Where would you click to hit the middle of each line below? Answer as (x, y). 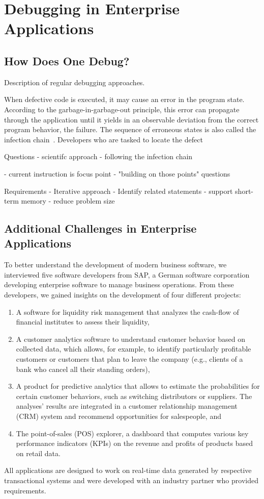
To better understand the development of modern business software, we (115, 265)
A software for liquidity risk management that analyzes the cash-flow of (127, 311)
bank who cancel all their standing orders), (83, 369)
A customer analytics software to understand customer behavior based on (130, 339)
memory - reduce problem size (68, 201)
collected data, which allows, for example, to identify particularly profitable (134, 349)
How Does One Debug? (67, 60)
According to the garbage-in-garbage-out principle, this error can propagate (122, 109)
